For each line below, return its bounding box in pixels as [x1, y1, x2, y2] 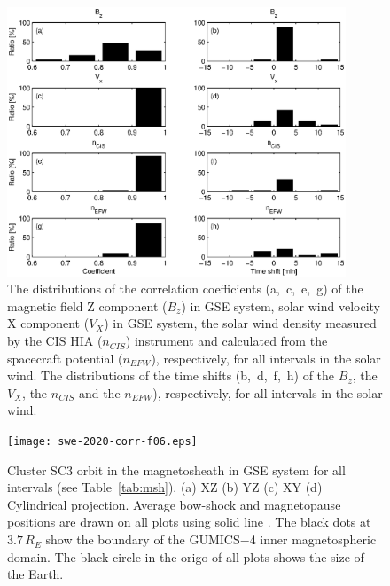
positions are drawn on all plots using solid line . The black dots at [7, 512, 371, 531]
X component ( [7, 314, 90, 332]
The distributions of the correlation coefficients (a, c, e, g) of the [7, 279, 363, 298]
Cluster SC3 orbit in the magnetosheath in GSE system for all [7, 460, 346, 479]
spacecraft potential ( [7, 348, 123, 367]
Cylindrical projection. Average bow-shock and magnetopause [7, 495, 341, 513]
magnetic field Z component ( [7, 296, 168, 315]
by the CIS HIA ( [7, 332, 103, 350]
